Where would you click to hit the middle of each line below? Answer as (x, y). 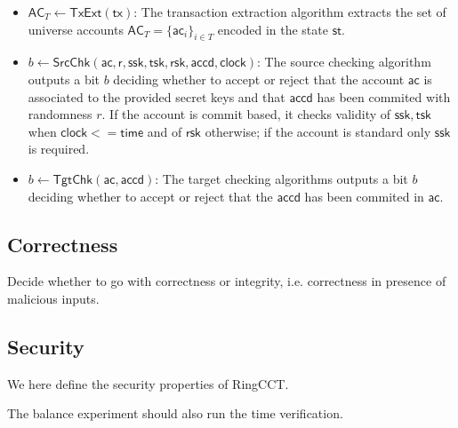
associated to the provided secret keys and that (157, 96)
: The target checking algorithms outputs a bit (281, 178)
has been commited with (384, 96)
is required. (59, 149)
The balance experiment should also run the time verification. (175, 413)
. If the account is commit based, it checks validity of (246, 114)
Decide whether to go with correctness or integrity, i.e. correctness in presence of (227, 281)
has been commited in (364, 196)
